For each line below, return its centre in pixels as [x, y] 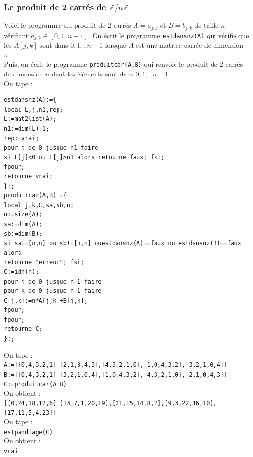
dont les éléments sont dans [92, 74]
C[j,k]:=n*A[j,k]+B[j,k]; [46, 300]
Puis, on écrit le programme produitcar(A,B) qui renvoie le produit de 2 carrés [124, 64]
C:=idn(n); [21, 272]
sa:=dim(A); [23, 224]
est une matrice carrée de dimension [190, 45]
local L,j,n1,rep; [34, 109]
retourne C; [23, 329]
